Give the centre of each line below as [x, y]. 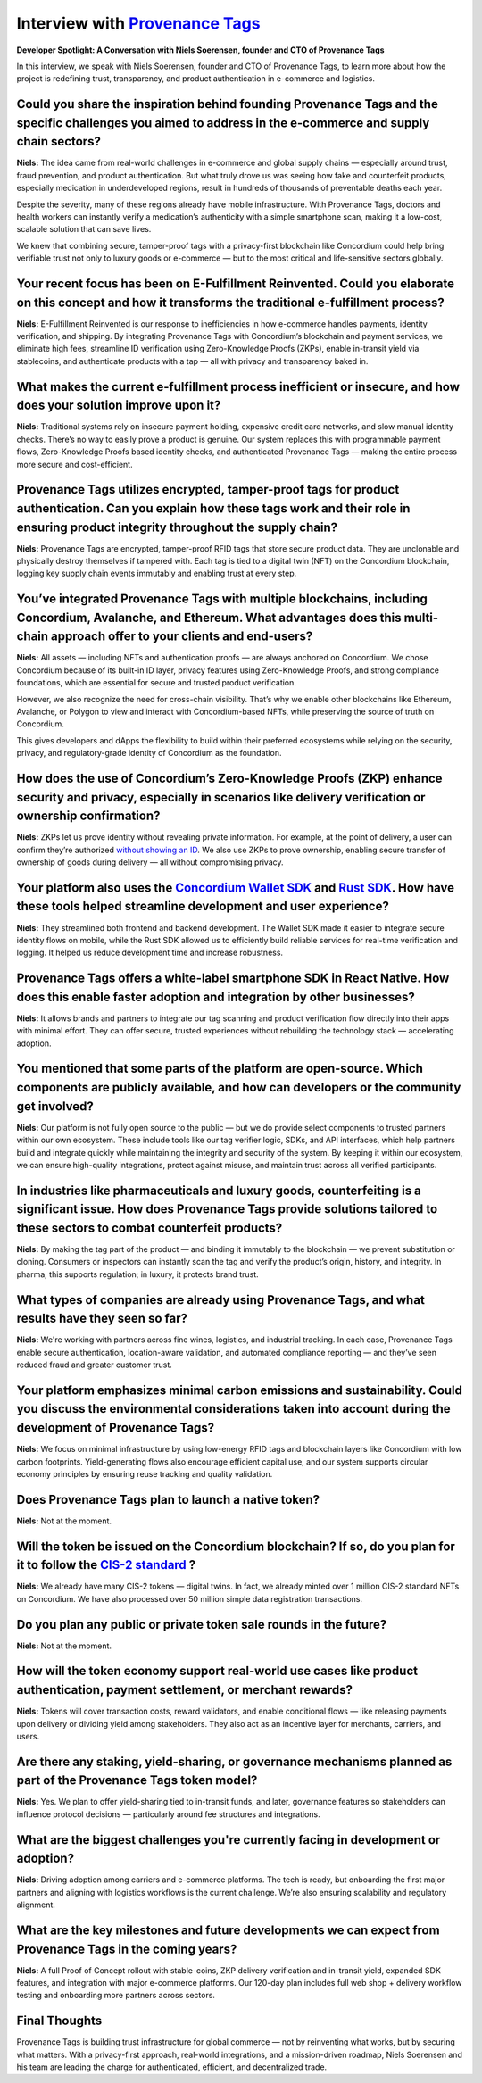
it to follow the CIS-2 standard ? [106, 1565]
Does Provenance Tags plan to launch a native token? [168, 1499]
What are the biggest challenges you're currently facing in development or [229, 1840]
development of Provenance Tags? [116, 1428]
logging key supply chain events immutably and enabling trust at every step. [157, 573]
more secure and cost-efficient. [75, 464]
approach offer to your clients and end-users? [182, 637]
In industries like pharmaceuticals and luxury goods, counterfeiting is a [219, 1190]
